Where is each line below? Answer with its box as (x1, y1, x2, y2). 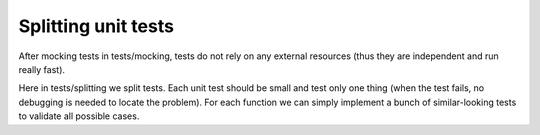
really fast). (18, 63, 65, 75)
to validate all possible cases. (18, 110, 140, 122)
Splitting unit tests (18, 15, 175, 37)
